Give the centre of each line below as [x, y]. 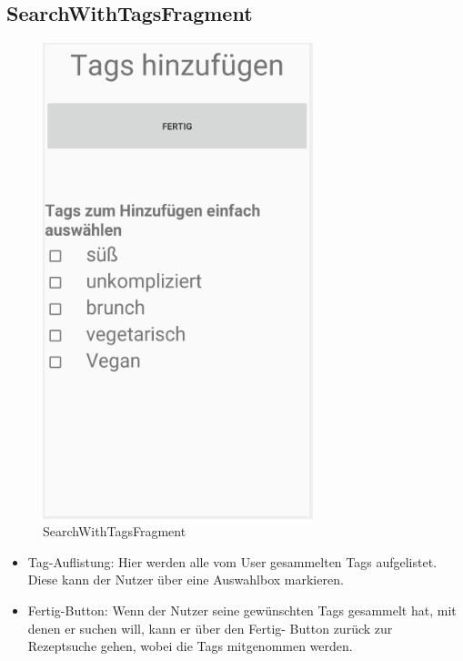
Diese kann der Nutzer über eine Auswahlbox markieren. [186, 580]
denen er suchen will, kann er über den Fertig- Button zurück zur [210, 628]
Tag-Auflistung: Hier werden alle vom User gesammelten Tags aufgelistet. [232, 561]
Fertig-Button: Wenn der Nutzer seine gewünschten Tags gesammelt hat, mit [242, 610]
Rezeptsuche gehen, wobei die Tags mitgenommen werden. [190, 646]
